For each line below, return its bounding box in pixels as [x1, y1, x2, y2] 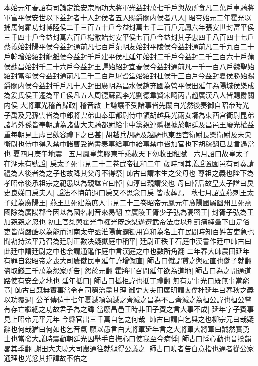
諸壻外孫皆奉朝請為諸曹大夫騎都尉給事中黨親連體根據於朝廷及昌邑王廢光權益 [4, 119, 254, 130]
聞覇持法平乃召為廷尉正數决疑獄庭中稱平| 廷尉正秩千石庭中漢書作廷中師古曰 [4, 236, 252, 246]
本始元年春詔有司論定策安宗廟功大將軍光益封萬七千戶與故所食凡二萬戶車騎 [4, 2, 247, 12]
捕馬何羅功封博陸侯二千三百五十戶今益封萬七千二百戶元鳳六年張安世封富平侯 [4, 22, 254, 32]
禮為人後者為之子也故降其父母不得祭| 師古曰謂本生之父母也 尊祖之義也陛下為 [4, 168, 254, 178]
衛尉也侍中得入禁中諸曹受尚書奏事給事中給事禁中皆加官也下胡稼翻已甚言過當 [4, 139, 254, 149]
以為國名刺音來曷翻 [59, 207, 122, 217]
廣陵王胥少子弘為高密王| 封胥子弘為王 [131, 207, 254, 217]
